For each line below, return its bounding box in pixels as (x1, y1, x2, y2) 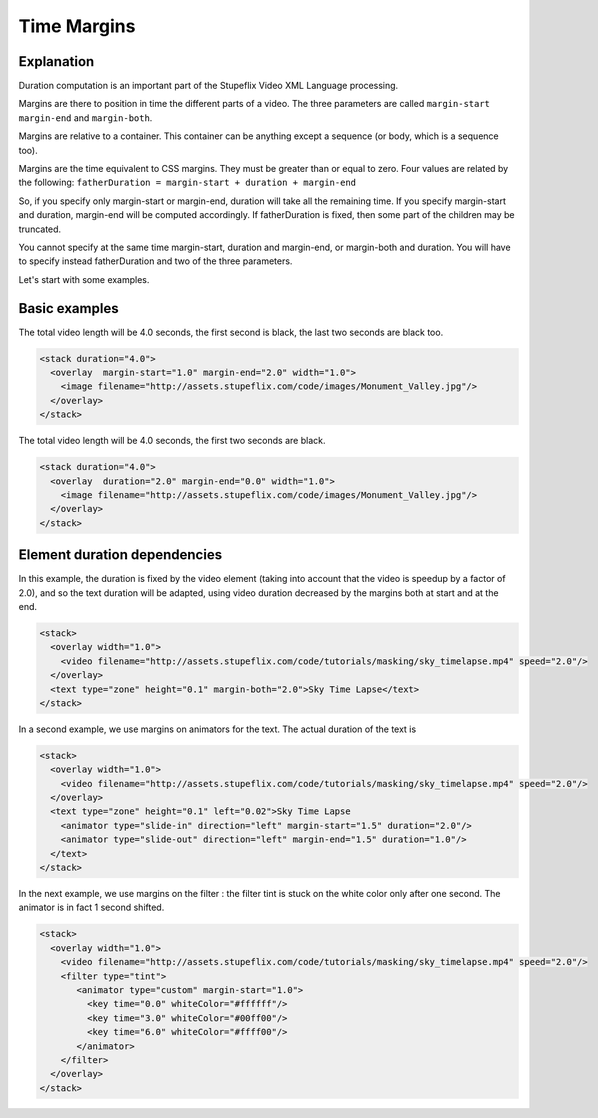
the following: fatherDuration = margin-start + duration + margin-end (18, 176, 357, 189)
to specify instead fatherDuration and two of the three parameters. (18, 255, 293, 267)
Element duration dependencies (18, 546, 223, 564)
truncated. (18, 223, 62, 235)
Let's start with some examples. (18, 273, 150, 285)
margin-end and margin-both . (18, 111, 153, 124)
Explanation (18, 53, 95, 70)
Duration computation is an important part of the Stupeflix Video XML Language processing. (18, 80, 399, 92)
